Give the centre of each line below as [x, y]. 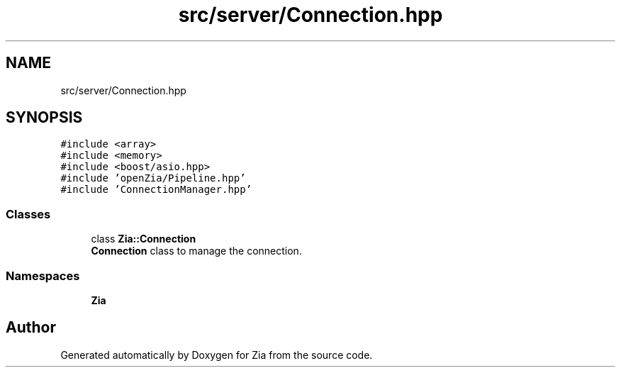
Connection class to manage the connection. [196, 251]
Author [31, 328]
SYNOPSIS [44, 118]
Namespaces [43, 275]
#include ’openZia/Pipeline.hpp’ [153, 178]
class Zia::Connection [144, 239]
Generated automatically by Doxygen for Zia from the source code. [217, 355]
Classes [28, 214]
